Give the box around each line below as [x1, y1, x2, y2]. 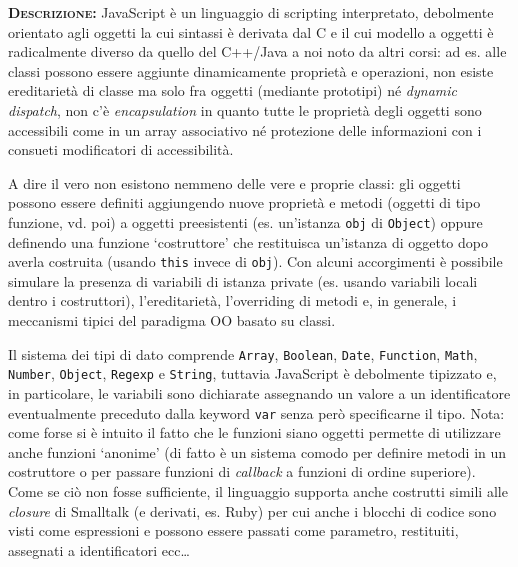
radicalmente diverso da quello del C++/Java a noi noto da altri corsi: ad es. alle [8, 41, 507, 62]
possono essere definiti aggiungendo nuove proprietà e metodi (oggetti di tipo [8, 192, 481, 213]
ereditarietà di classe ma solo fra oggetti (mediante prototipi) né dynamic [8, 80, 457, 101]
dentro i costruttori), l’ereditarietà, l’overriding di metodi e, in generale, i [8, 290, 457, 311]
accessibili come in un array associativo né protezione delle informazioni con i [8, 119, 482, 140]
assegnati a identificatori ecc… [8, 539, 190, 560]
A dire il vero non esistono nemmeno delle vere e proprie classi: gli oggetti [8, 172, 461, 193]
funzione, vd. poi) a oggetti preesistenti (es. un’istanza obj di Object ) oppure [8, 211, 483, 232]
